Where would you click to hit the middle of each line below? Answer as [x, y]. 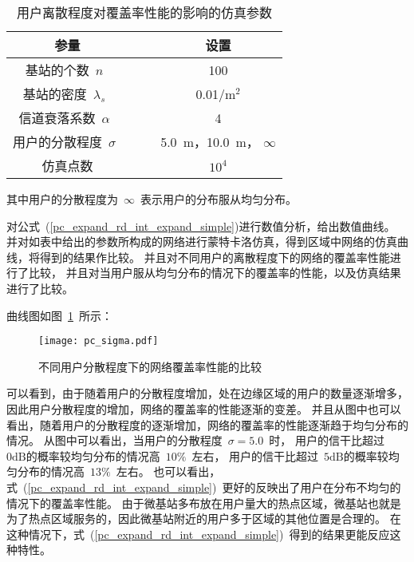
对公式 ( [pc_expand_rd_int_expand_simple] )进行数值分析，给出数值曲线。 [201, 226]
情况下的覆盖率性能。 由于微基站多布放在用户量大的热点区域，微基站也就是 [204, 503]
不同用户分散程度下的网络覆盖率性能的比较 [150, 366]
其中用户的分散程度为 [62, 199]
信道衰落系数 [57, 118]
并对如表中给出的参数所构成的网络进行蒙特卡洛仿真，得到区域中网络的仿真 [202, 241]
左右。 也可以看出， [168, 471]
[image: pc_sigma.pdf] [99, 341]
